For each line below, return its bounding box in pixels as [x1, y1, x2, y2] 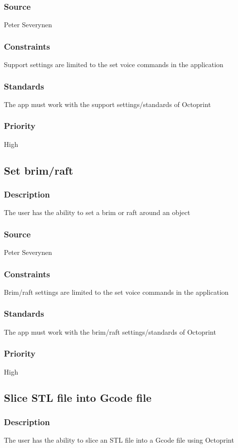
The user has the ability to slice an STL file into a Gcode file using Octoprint [4, 435, 234, 445]
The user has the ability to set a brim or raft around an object [4, 207, 190, 217]
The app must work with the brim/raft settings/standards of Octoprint [4, 326, 216, 337]
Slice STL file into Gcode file [4, 390, 152, 405]
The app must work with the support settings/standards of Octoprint [4, 99, 211, 109]
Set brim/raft [4, 162, 73, 178]
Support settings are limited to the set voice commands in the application [4, 59, 223, 70]
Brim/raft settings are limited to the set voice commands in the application [4, 287, 229, 297]
